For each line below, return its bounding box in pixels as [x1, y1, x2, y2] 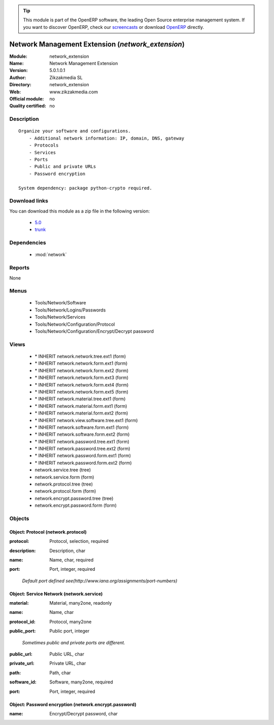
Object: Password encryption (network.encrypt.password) [9, 701, 136, 707]
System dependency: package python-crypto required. [18, 185, 152, 191]
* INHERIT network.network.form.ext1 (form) [35, 360, 128, 366]
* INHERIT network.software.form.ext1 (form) [35, 424, 129, 430]
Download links [9, 197, 48, 204]
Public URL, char [49, 651, 85, 657]
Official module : [9, 96, 44, 102]
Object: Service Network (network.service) [9, 591, 103, 597]
